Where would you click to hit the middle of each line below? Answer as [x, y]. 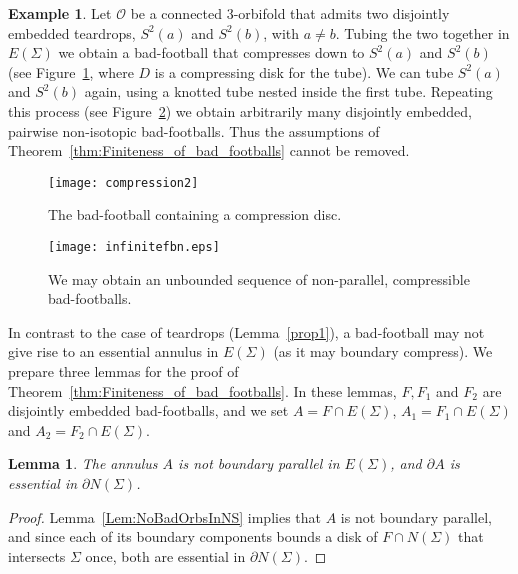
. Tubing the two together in [422, 32]
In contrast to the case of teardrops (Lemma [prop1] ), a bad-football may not [246, 331]
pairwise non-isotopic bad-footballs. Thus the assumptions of [194, 130]
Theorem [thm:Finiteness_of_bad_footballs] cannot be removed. [209, 150]
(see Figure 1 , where [71, 71]
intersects [37, 555]
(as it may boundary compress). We [383, 351]
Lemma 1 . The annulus [83, 463]
